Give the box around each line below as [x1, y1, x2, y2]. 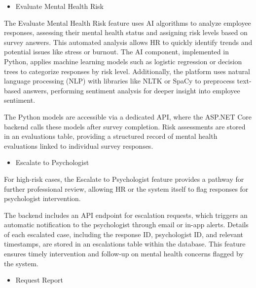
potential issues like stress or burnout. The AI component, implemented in [4, 46, 229, 57]
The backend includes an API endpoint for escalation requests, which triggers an [4, 209, 248, 220]
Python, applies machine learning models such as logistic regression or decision [4, 56, 242, 66]
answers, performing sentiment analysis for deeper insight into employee [23, 85, 240, 95]
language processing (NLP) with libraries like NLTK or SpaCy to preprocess [4, 76, 235, 86]
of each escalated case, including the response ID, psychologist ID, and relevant [4, 229, 244, 239]
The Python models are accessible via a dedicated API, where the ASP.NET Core [4, 111, 252, 122]
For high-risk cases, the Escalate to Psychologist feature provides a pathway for [4, 173, 244, 184]
